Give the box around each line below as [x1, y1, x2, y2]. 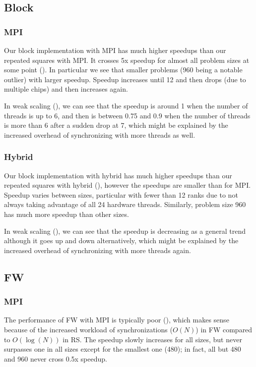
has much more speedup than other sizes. [4, 209, 129, 219]
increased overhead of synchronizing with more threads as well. [4, 129, 195, 140]
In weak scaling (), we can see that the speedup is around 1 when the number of [4, 100, 248, 110]
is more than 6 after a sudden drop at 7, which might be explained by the [4, 120, 228, 130]
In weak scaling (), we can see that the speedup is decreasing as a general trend [4, 225, 246, 236]
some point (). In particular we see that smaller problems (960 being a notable [4, 64, 243, 75]
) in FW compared [195, 324, 253, 334]
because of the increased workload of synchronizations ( [4, 324, 173, 334]
